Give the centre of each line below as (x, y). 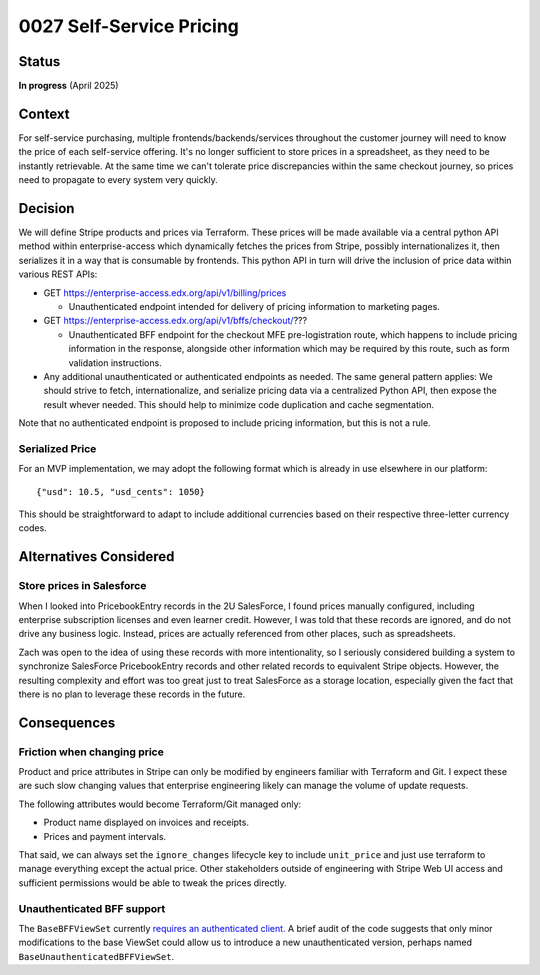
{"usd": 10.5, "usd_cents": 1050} (120, 491)
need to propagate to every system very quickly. (118, 180)
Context (44, 113)
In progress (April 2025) (68, 86)
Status (39, 61)
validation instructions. (115, 362)
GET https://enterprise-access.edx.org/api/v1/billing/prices (165, 292)
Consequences (67, 722)
